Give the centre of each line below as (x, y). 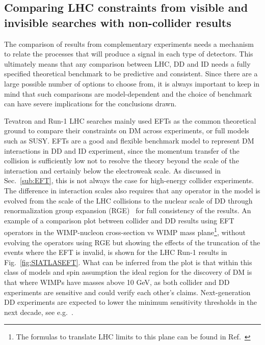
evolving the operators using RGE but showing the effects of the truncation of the (132, 242)
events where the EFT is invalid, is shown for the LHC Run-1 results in (116, 252)
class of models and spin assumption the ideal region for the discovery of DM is (128, 272)
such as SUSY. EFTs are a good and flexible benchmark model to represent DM (129, 140)
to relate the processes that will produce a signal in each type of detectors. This (129, 54)
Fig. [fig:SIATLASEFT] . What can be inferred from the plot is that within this (128, 262)
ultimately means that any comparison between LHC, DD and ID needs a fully (127, 63)
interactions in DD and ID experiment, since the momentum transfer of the (122, 150)
